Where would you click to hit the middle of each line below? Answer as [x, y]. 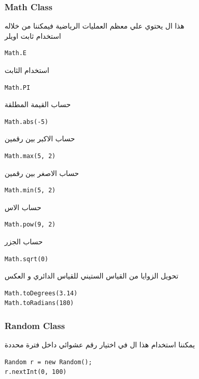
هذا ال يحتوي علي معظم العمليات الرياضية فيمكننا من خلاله [95, 26]
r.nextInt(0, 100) [36, 372]
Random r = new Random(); [48, 362]
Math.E [16, 53]
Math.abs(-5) [26, 122]
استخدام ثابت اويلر [33, 35]
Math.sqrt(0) [26, 259]
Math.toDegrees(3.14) [41, 293]
